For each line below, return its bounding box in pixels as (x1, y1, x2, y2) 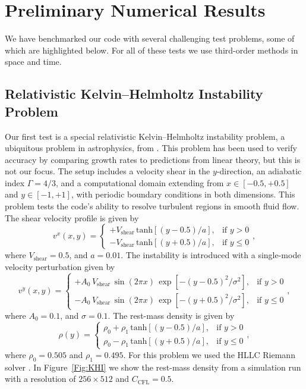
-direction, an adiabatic (216, 165, 302, 177)
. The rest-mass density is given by (108, 309, 235, 321)
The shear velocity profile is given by (5, 211, 139, 224)
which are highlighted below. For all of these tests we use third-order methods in (5, 43, 298, 56)
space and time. (5, 55, 62, 68)
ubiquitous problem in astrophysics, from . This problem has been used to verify (5, 142, 297, 154)
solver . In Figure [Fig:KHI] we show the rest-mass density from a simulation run (5, 360, 301, 373)
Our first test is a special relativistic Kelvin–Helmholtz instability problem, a (5, 130, 285, 142)
